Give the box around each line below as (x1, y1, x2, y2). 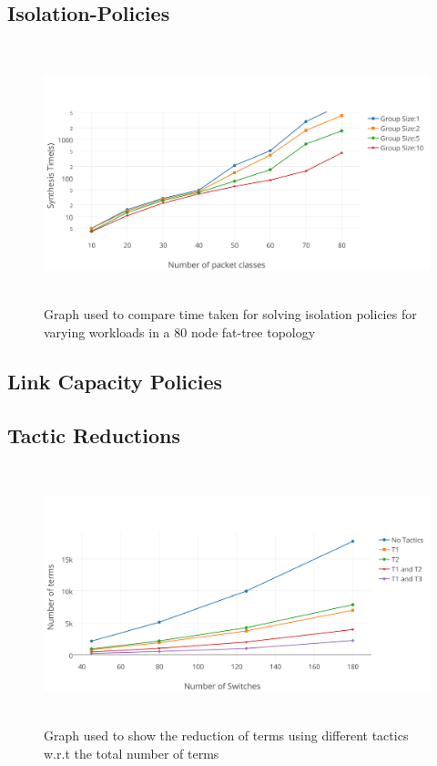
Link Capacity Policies (7, 367, 223, 395)
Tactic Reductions (7, 420, 180, 449)
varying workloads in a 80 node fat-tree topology (44, 322, 316, 341)
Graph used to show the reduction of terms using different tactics (44, 726, 409, 745)
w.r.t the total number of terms (44, 744, 219, 763)
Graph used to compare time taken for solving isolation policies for (44, 305, 417, 324)
